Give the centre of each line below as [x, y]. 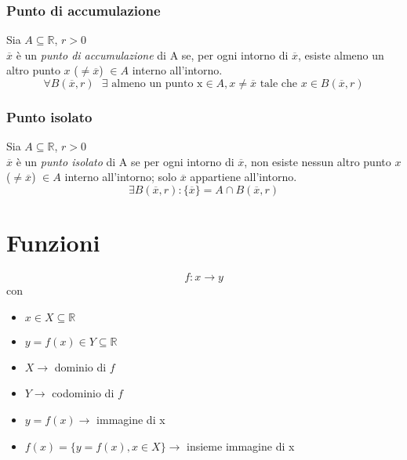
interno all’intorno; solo [121, 177]
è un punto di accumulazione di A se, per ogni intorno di [152, 54]
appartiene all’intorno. [243, 177]
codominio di [83, 393]
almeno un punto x [157, 84]
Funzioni [53, 243]
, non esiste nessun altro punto [318, 161]
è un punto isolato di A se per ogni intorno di [125, 161]
